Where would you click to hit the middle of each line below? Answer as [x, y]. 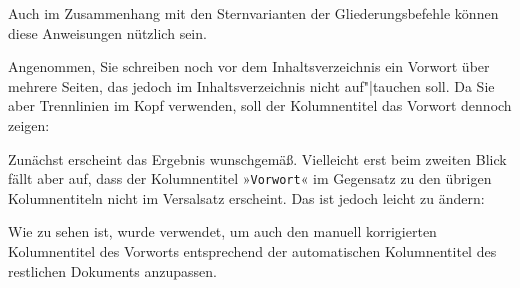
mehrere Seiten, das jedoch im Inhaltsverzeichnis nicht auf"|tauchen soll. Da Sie [251, 85]
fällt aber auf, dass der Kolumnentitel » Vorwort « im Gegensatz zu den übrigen [250, 178]
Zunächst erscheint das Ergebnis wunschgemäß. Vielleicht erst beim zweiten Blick [257, 158]
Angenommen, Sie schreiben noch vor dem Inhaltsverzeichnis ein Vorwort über [249, 66]
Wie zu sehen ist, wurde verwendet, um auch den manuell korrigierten [222, 231]
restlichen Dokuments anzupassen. [112, 270]
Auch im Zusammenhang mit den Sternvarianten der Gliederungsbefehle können [253, 13]
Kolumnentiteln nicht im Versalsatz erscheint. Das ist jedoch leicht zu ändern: [246, 197]
